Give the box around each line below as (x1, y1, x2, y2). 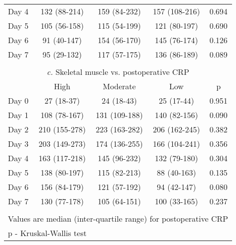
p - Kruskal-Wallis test (8, 227, 87, 239)
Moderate (102, 80, 136, 92)
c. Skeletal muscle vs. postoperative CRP (47, 66, 189, 77)
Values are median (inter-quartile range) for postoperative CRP (8, 213, 228, 224)
